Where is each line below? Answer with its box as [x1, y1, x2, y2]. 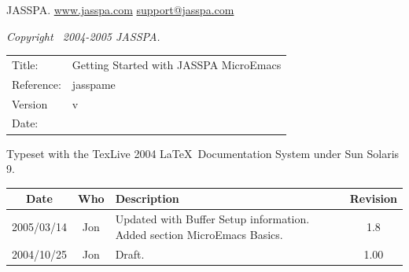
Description [115, 190, 179, 207]
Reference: [12, 75, 61, 92]
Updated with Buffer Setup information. [115, 211, 310, 227]
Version [12, 95, 48, 112]
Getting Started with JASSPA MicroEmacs [72, 56, 282, 72]
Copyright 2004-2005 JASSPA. [6, 28, 160, 44]
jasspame [72, 75, 116, 92]
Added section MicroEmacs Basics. [115, 226, 283, 242]
